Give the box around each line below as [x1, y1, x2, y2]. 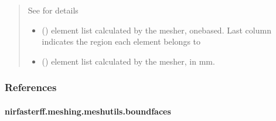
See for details [28, 4, 79, 16]
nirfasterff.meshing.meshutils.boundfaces [5, 105, 171, 117]
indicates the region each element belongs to [42, 35, 201, 48]
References [5, 80, 57, 95]
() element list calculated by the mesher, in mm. [42, 55, 215, 67]
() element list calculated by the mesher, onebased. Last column [42, 23, 271, 36]
